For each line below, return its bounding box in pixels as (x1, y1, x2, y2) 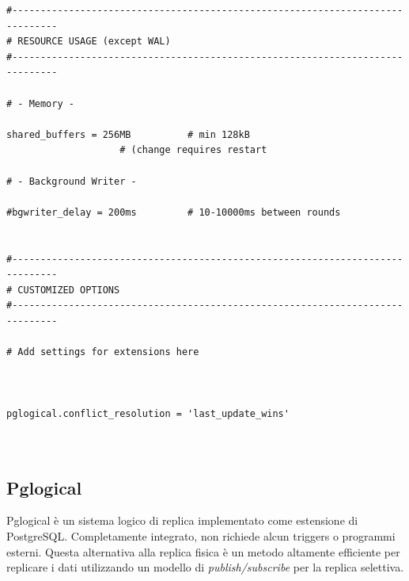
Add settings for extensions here (17, 346, 199, 358)
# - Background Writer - (6, 175, 137, 187)
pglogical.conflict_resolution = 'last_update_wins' (6, 408, 290, 420)
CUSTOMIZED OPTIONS (17, 284, 120, 296)
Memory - (28, 97, 74, 109)
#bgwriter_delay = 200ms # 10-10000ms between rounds (6, 206, 341, 218)
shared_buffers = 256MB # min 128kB (6, 128, 250, 140)
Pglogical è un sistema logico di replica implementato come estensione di (6, 512, 358, 529)
